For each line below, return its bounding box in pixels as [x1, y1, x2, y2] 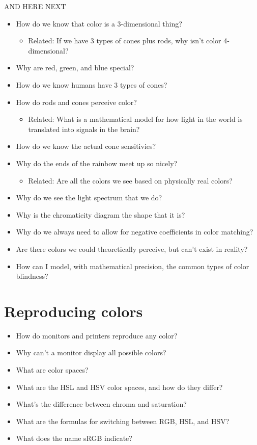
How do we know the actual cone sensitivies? [16, 141, 156, 151]
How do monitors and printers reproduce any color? [16, 330, 178, 341]
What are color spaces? [16, 364, 89, 375]
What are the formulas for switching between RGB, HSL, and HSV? [16, 415, 230, 426]
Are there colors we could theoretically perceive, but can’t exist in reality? [16, 243, 248, 254]
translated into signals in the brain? [28, 123, 140, 134]
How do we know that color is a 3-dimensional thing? [16, 18, 182, 29]
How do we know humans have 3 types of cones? [16, 79, 167, 90]
